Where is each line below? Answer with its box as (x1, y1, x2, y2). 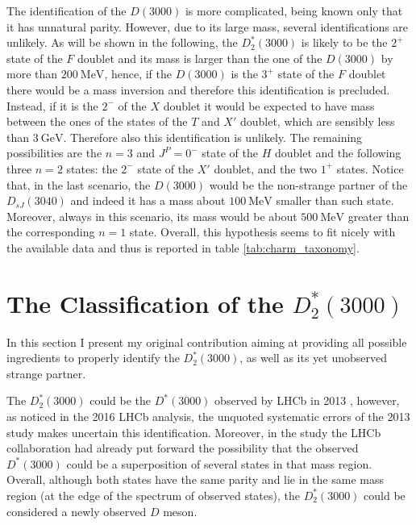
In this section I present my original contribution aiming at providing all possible (6, 333, 407, 350)
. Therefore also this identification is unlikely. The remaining (63, 128, 363, 145)
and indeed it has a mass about (70, 192, 226, 209)
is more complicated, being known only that (185, 2, 403, 19)
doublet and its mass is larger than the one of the (77, 49, 322, 66)
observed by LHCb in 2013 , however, (214, 392, 400, 409)
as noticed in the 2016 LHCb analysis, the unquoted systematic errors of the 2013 (6, 408, 410, 424)
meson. (163, 502, 198, 519)
